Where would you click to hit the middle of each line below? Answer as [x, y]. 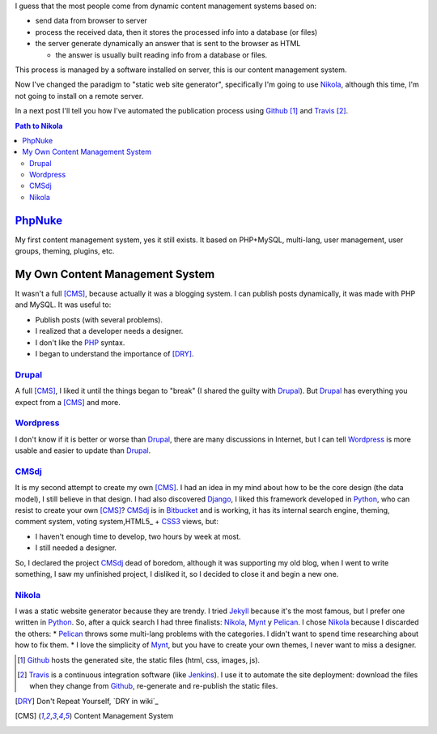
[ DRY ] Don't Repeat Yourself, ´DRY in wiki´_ [87, 701]
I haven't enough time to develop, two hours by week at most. [138, 536]
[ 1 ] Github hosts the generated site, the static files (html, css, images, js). [139, 659]
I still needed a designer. [76, 548]
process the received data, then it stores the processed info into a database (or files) [176, 32]
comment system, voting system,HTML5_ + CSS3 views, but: [117, 522]
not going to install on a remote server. [79, 96]
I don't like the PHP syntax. [80, 342]
